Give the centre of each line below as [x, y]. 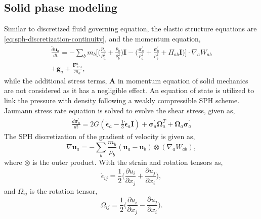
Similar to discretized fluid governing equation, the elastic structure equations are [130, 29]
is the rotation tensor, [63, 190]
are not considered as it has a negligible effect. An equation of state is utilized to [129, 90]
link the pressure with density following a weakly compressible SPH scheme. [122, 100]
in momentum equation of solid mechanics [183, 80]
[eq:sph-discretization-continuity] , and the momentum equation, [102, 38]
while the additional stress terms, [56, 80]
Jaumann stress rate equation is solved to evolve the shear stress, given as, [120, 110]
